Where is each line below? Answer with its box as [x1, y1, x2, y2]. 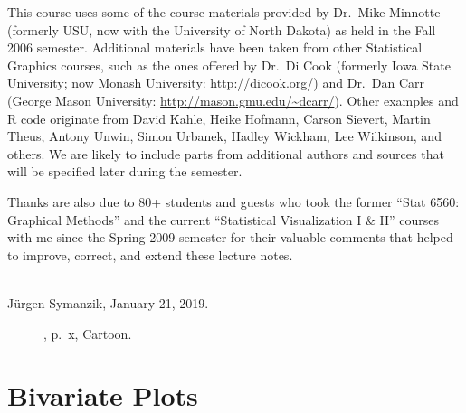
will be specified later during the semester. [7, 162, 243, 181]
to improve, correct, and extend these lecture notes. [7, 245, 293, 264]
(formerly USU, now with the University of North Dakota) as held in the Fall [7, 20, 436, 39]
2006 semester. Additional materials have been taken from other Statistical [7, 38, 423, 57]
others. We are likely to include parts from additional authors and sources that [7, 144, 444, 163]
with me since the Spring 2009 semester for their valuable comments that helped [7, 228, 453, 247]
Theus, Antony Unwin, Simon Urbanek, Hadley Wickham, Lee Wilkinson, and [7, 127, 442, 145]
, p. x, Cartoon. [43, 324, 132, 343]
